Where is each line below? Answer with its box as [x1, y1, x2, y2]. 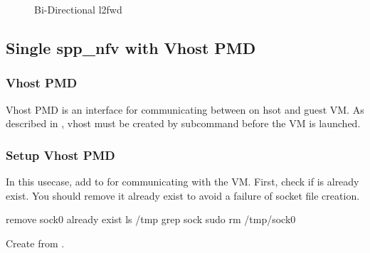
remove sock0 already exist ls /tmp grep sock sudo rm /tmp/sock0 [6, 212, 296, 227]
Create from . [6, 235, 65, 250]
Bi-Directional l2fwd [34, 2, 122, 16]
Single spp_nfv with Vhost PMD [6, 36, 256, 58]
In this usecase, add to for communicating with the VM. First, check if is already [6, 174, 359, 188]
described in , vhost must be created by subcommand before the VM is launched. [6, 116, 361, 131]
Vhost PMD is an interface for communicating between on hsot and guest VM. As [6, 102, 364, 117]
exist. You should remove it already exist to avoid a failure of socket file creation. [6, 188, 360, 203]
